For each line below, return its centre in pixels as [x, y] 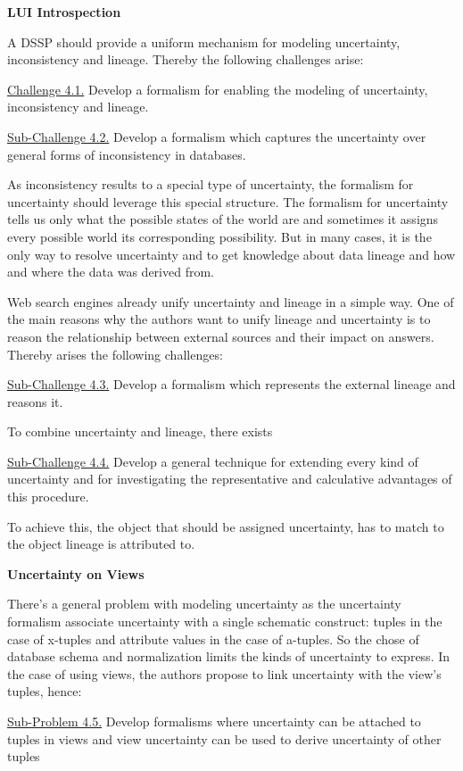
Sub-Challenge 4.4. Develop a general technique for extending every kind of [213, 461]
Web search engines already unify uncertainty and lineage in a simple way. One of [231, 301]
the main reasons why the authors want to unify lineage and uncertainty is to [219, 319]
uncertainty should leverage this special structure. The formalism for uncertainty [228, 201]
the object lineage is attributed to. [101, 544]
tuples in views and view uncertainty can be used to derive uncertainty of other [224, 738]
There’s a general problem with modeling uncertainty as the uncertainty [204, 604]
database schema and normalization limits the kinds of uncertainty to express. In [229, 656]
